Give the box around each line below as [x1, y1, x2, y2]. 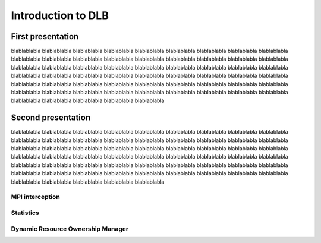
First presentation [11, 31, 79, 42]
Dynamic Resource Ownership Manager [11, 225, 129, 233]
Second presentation [11, 113, 91, 123]
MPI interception [11, 193, 61, 201]
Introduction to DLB [11, 9, 109, 22]
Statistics [11, 209, 40, 217]
